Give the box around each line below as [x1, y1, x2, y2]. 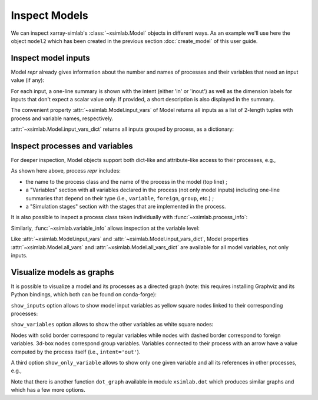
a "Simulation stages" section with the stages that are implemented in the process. [25, 203, 226, 210]
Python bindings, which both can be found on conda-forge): [11, 291, 157, 298]
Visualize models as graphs [11, 267, 114, 277]
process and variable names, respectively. [11, 115, 114, 122]
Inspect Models [11, 9, 88, 22]
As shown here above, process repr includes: [11, 167, 121, 174]
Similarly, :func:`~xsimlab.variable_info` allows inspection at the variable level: [11, 224, 200, 232]
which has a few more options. [11, 386, 85, 394]
